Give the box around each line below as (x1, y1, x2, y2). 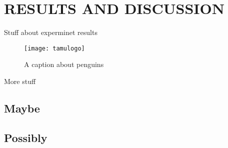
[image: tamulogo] (24, 44, 85, 52)
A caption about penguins (24, 59, 104, 69)
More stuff (4, 75, 36, 86)
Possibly (4, 129, 47, 145)
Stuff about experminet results (4, 27, 97, 37)
